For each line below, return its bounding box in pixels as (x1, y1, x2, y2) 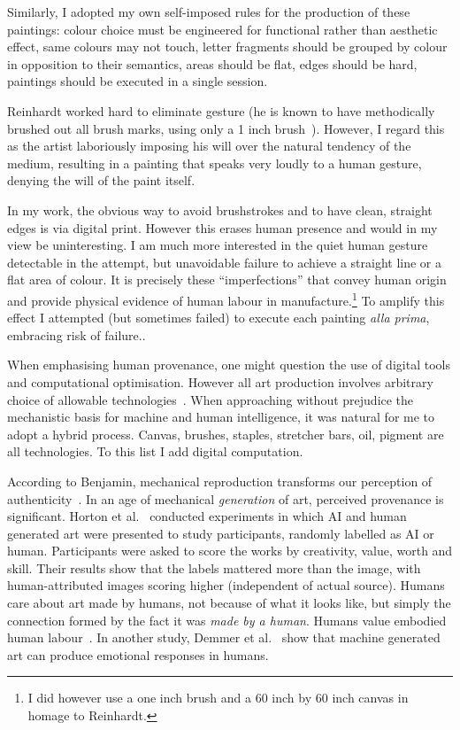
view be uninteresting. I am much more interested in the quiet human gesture (7, 236, 428, 254)
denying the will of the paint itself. (7, 171, 195, 190)
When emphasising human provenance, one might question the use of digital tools (7, 355, 450, 374)
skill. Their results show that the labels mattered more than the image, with (7, 558, 421, 577)
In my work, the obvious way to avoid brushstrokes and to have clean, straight (7, 200, 433, 219)
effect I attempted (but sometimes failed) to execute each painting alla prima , (7, 308, 430, 327)
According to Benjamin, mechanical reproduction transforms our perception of (7, 471, 433, 490)
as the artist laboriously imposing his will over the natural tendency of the (7, 136, 411, 155)
